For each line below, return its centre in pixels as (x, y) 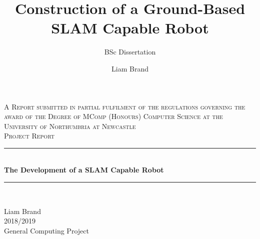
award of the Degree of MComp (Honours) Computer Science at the (113, 116)
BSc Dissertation (130, 52)
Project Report (29, 136)
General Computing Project (46, 230)
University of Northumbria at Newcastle (70, 126)
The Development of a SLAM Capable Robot (84, 170)
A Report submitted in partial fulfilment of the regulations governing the (125, 106)
